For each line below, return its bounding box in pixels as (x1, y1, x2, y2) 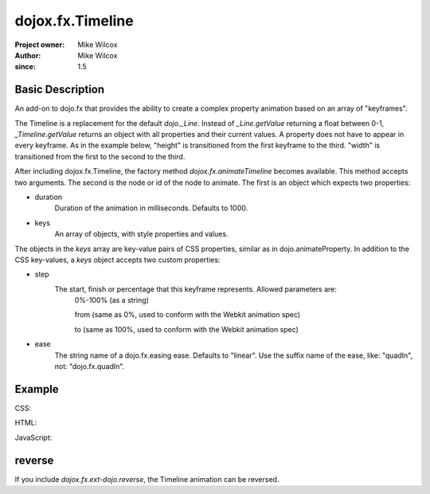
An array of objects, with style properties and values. (54, 229, 229, 239)
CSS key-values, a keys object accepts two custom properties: (14, 255, 221, 265)
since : (14, 62, 36, 72)
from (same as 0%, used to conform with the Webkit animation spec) (74, 310, 301, 320)
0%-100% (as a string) (74, 296, 149, 305)
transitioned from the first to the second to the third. (14, 151, 186, 161)
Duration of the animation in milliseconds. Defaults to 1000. (54, 203, 248, 213)
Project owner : (14, 40, 65, 49)
